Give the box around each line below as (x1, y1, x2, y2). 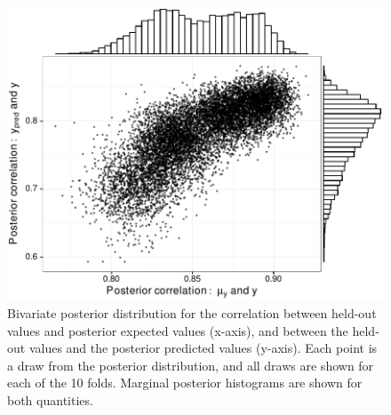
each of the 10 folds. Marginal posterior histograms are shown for (7, 373, 363, 392)
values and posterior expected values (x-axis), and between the (7, 321, 348, 339)
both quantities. (7, 391, 93, 410)
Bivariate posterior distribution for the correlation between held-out (7, 304, 377, 323)
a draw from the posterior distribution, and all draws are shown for (7, 355, 374, 374)
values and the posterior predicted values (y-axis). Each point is (28, 339, 378, 357)
